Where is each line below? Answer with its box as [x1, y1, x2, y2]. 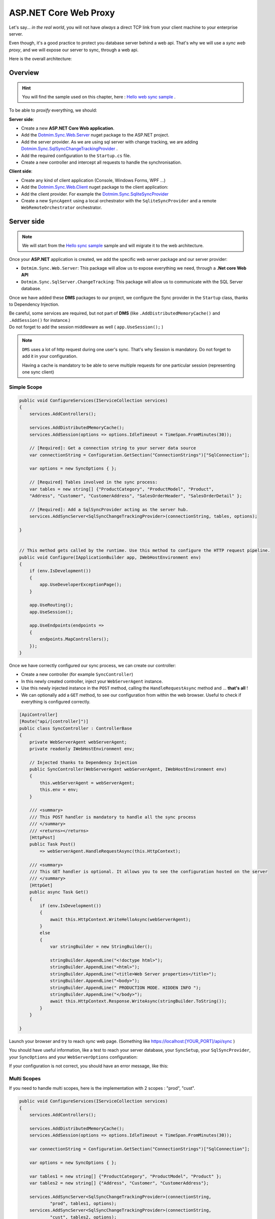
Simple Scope [9, 383, 42, 390]
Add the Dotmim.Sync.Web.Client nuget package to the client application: [21, 184, 169, 190]
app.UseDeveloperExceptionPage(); [39, 582, 122, 588]
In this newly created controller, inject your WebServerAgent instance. [21, 678, 163, 684]
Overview [9, 68, 39, 77]
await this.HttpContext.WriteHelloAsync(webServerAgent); [50, 917, 191, 922]
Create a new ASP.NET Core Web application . [21, 125, 115, 131]
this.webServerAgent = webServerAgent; [39, 780, 135, 786]
